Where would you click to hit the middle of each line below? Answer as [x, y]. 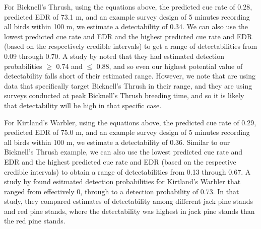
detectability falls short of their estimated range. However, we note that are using [130, 76]
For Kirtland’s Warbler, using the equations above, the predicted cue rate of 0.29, [130, 122]
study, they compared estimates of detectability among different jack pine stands [128, 201]
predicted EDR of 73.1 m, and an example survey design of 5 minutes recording [127, 16]
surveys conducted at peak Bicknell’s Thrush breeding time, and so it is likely [124, 95]
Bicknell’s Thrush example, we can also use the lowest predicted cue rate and [123, 152]
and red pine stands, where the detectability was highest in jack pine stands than [129, 211]
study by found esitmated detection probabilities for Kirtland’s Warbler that [122, 181]
